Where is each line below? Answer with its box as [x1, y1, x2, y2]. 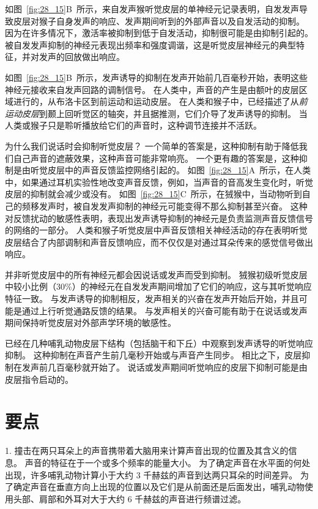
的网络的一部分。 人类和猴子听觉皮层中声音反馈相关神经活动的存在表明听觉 [5, 224, 308, 236]
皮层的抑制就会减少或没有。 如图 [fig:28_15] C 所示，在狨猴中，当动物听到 [5, 187, 302, 200]
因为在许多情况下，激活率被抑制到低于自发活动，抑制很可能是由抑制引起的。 [5, 26, 313, 39]
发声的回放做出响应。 [39, 50, 125, 63]
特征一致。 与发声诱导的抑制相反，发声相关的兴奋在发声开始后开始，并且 [5, 292, 299, 305]
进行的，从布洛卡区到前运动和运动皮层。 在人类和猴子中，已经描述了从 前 [13, 95, 308, 108]
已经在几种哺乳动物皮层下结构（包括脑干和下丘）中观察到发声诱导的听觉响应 [5, 336, 313, 349]
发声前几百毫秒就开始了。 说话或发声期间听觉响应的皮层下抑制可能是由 [21, 361, 308, 374]
